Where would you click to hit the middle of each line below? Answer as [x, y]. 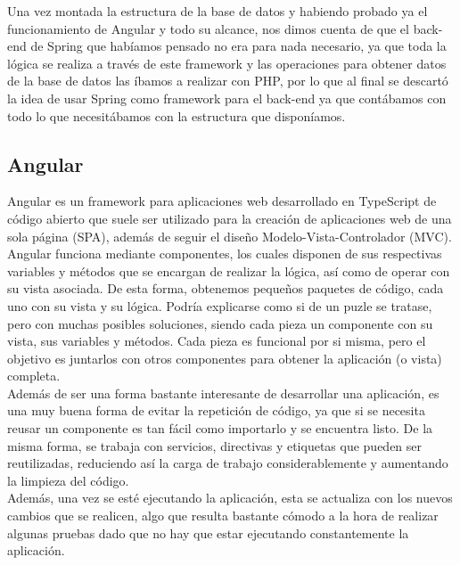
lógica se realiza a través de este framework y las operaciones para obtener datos [227, 63]
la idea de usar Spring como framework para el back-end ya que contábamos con [227, 98]
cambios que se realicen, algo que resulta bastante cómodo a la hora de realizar [223, 516]
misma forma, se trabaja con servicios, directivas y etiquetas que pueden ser [215, 445]
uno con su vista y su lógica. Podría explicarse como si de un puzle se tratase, [220, 305]
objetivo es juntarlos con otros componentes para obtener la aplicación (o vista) [225, 358]
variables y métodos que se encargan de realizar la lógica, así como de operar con [229, 270]
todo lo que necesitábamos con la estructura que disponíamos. [177, 115]
